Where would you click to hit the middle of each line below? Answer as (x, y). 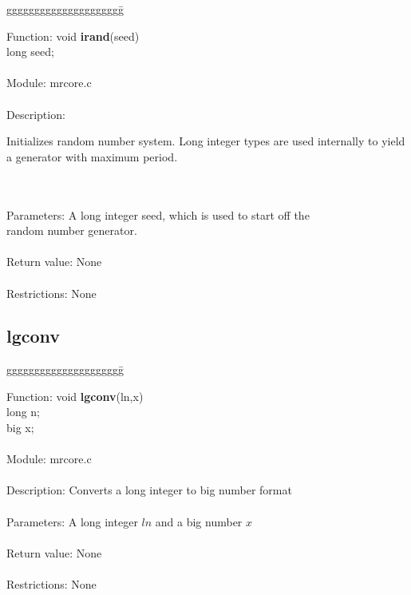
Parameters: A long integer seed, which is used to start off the (158, 214)
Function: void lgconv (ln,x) (75, 396)
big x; (20, 428)
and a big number (199, 521)
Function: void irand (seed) (73, 36)
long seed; (30, 52)
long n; (24, 412)
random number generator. (72, 230)
